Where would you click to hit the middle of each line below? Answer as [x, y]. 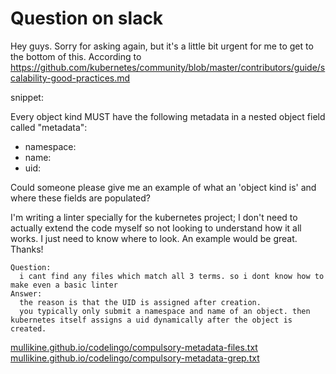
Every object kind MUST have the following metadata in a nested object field [168, 116]
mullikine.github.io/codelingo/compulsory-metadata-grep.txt [135, 358]
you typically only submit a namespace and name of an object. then [165, 311]
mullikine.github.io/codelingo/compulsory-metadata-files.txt [134, 347]
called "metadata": [49, 127]
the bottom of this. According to [76, 56]
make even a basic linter [64, 285]
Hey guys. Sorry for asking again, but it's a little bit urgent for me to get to [162, 46]
